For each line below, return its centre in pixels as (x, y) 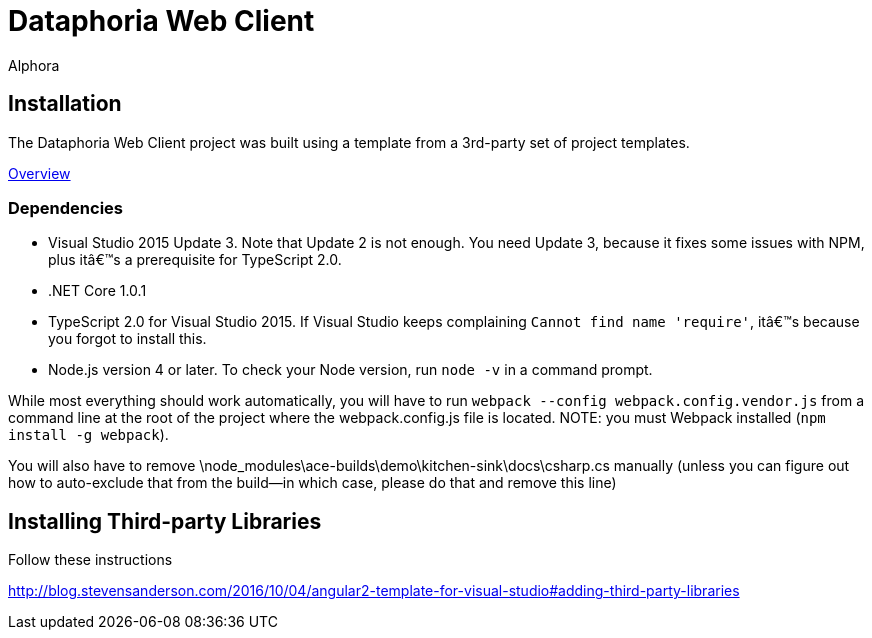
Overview (39, 173)
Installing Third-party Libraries (165, 521)
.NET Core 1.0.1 (97, 291)
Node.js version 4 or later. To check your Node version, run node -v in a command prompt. (350, 370)
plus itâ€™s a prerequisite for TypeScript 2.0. (195, 260)
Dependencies (66, 207)
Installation (65, 104)
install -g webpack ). (88, 435)
